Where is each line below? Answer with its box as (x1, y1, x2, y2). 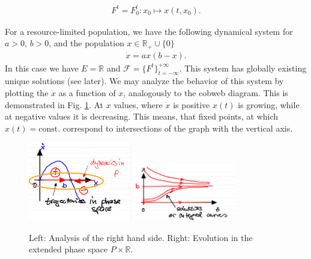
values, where (113, 98, 163, 111)
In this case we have (5, 61, 79, 74)
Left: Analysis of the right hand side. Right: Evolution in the (29, 231, 253, 243)
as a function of (58, 87, 116, 99)
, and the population (49, 37, 124, 49)
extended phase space (29, 243, 108, 255)
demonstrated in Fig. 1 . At (5, 98, 104, 111)
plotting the (5, 87, 49, 99)
